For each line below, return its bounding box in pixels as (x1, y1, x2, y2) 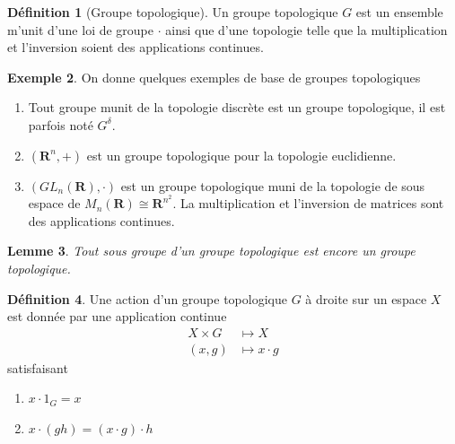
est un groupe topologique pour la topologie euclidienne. (86, 145, 397, 164)
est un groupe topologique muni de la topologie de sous (120, 176, 425, 195)
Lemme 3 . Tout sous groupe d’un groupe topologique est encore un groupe (7, 241, 416, 260)
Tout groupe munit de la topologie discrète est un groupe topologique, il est (28, 98, 446, 117)
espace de (28, 194, 81, 213)
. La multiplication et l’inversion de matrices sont (172, 194, 444, 213)
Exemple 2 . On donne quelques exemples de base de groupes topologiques (7, 67, 421, 86)
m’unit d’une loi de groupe (7, 20, 154, 39)
